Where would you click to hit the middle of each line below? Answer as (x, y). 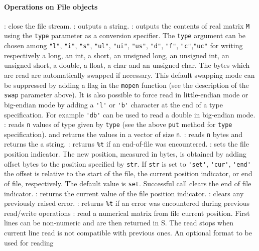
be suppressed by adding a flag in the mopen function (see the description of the (126, 85)
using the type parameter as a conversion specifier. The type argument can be (125, 35)
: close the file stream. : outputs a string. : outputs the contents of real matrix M (127, 25)
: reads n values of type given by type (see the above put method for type (118, 124)
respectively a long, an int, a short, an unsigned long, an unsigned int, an (117, 55)
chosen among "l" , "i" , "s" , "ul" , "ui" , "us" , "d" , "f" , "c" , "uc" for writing (123, 45)
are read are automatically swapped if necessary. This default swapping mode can (129, 75)
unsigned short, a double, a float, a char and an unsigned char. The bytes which (127, 65)
